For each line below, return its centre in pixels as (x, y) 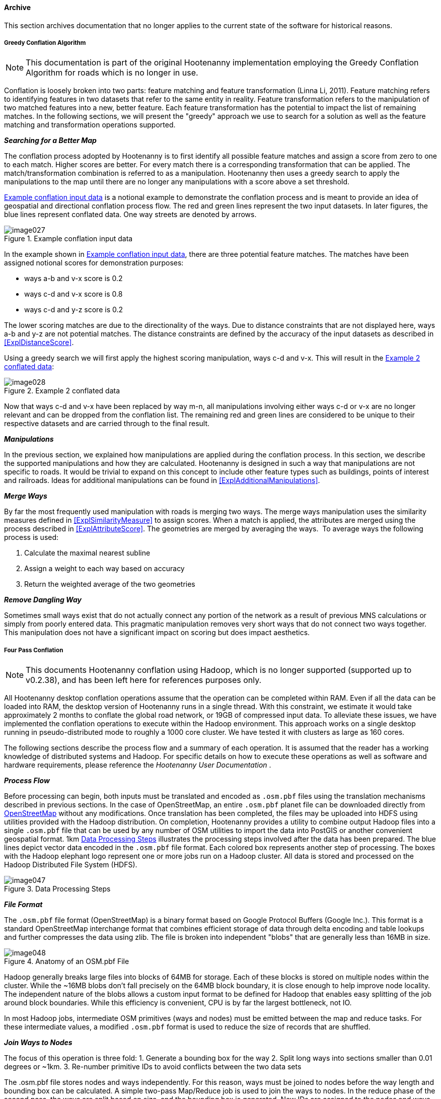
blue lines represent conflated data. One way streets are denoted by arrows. (130, 215)
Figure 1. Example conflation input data (68, 239)
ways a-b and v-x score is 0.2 (73, 279)
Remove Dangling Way (43, 600)
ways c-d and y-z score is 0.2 (74, 310)
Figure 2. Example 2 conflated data (62, 391)
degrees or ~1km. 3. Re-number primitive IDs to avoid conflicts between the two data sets (153, 1067)
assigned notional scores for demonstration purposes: (94, 263)
